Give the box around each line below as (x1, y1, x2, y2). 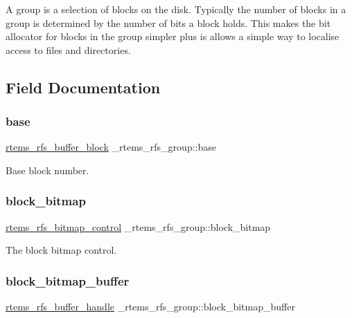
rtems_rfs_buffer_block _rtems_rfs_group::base (6, 140, 216, 154)
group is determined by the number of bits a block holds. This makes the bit (6, 15, 331, 30)
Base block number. (6, 162, 89, 177)
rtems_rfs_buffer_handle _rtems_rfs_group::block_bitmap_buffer (6, 299, 295, 314)
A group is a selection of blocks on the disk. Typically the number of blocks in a (6, 2, 346, 16)
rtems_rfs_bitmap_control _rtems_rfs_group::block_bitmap (6, 219, 271, 234)
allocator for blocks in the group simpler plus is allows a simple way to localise (6, 29, 340, 44)
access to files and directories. (6, 42, 131, 57)
